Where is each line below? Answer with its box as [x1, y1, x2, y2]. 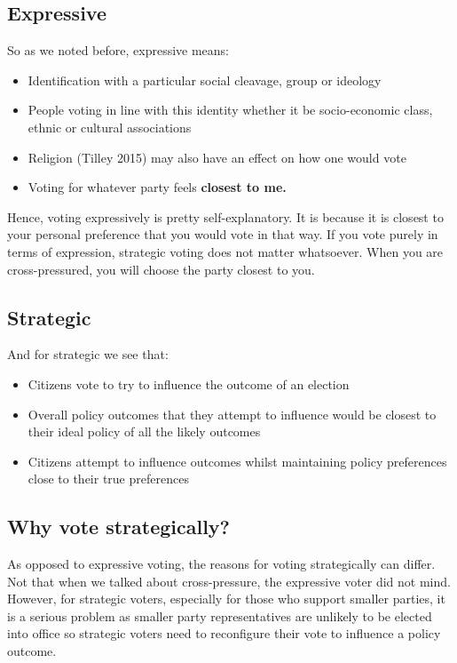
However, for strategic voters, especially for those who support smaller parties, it [7, 589, 445, 608]
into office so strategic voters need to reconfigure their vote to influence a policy [7, 624, 441, 643]
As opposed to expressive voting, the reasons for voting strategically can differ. [7, 555, 436, 573]
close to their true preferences [28, 469, 189, 488]
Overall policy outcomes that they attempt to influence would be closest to [28, 404, 437, 423]
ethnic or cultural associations [28, 117, 192, 136]
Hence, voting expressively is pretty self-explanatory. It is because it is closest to [7, 207, 444, 226]
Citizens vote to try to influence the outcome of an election [28, 374, 350, 393]
